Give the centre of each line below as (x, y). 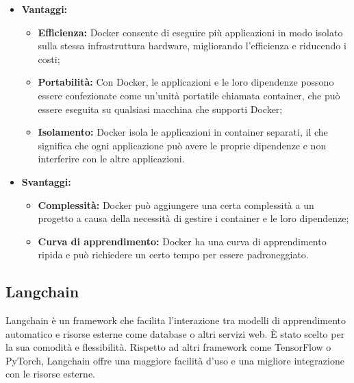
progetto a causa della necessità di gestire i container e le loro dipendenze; (193, 218)
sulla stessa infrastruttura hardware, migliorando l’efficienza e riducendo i (192, 46)
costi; (49, 59)
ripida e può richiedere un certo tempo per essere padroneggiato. (173, 255)
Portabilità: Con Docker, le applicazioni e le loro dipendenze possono (186, 82)
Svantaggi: (46, 181)
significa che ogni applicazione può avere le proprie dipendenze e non (182, 145)
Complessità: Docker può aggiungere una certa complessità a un (176, 205)
